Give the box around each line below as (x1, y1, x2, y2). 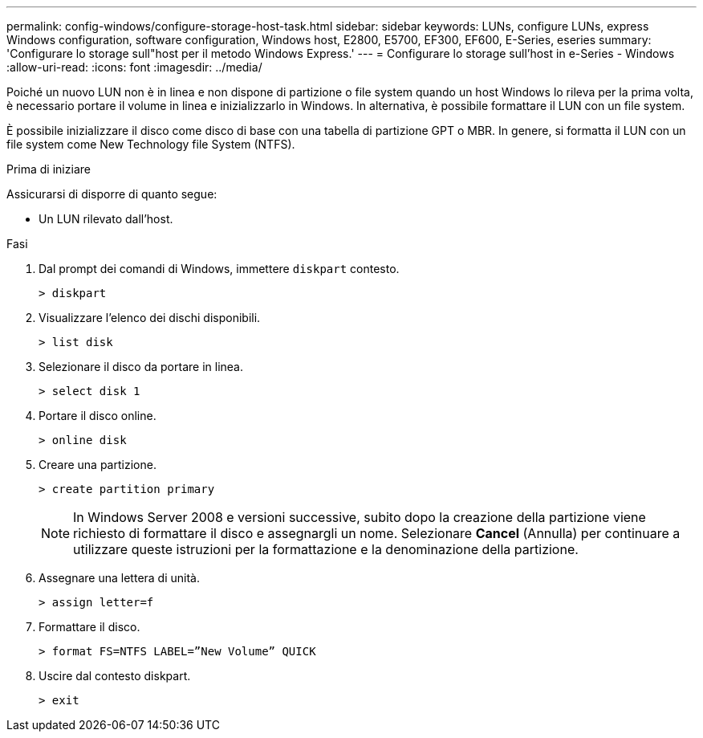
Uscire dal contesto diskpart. (39, 669, 191, 683)
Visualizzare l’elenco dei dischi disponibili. (39, 311, 261, 324)
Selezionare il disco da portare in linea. (39, 360, 244, 373)
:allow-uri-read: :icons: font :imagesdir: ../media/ (6, 60, 262, 74)
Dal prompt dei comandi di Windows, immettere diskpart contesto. (39, 262, 400, 275)
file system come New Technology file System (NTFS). (6, 137, 295, 151)
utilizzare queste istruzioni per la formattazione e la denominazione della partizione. (73, 541, 579, 557)
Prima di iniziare (6, 162, 91, 176)
